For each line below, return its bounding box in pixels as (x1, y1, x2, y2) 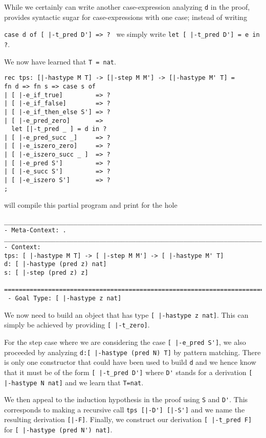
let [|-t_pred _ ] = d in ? (11, 125, 107, 133)
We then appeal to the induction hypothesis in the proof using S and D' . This (4, 394, 248, 405)
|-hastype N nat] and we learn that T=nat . (4, 377, 144, 387)
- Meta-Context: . (4, 226, 66, 234)
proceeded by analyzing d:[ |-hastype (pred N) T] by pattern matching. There (4, 346, 261, 357)
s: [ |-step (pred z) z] (4, 269, 88, 276)
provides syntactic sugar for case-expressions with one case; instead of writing (4, 11, 247, 22)
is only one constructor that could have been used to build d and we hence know (4, 357, 256, 367)
